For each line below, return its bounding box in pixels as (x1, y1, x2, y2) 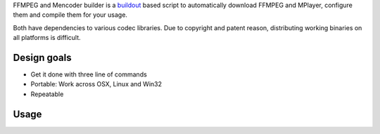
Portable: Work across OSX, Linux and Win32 (30, 80, 162, 88)
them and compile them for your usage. (13, 11, 128, 19)
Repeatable (30, 90, 64, 98)
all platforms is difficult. (13, 34, 81, 42)
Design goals (13, 51, 72, 63)
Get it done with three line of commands (30, 70, 147, 79)
